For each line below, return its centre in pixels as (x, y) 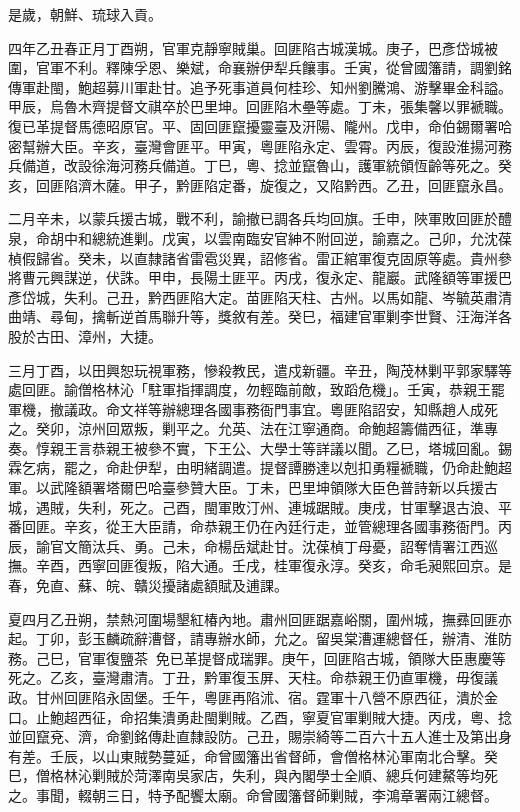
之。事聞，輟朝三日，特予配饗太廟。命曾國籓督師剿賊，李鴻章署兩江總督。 (253, 794)
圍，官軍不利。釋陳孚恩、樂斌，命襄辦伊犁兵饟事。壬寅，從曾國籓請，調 (246, 67)
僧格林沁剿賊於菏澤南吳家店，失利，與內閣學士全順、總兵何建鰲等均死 (266, 775)
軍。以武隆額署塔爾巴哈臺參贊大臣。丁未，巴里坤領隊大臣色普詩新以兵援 (246, 487)
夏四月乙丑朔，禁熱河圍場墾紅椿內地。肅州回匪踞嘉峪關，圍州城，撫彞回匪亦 (260, 618)
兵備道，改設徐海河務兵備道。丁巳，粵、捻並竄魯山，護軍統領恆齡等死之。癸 (260, 165)
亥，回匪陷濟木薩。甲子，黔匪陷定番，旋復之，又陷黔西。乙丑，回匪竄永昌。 (260, 184)
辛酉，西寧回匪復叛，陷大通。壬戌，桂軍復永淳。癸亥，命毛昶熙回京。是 (273, 565)
